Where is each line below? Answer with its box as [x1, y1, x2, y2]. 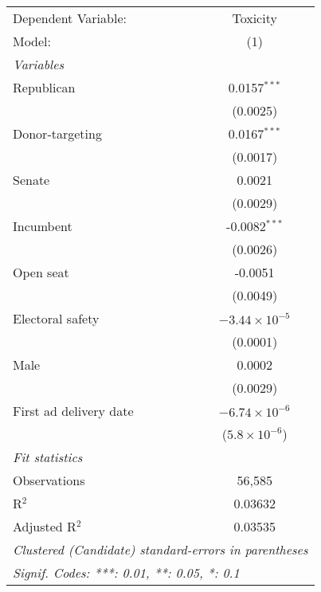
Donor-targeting [13, 124, 102, 143]
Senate [13, 171, 50, 189]
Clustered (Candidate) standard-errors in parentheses [13, 540, 308, 559]
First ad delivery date [13, 402, 134, 420]
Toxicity [232, 9, 277, 27]
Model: [13, 32, 52, 50]
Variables [13, 55, 65, 73]
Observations [13, 471, 85, 489]
